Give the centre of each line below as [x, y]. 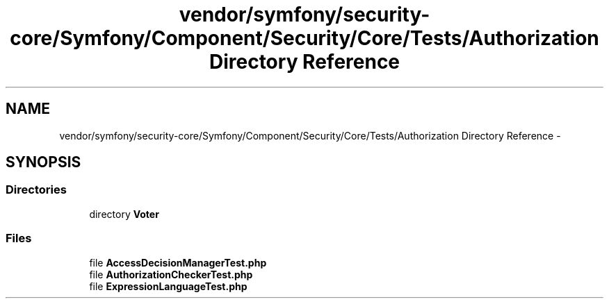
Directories [36, 190]
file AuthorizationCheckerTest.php [171, 274]
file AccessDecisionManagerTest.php [178, 262]
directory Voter [124, 214]
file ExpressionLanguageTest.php [168, 286]
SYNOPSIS [43, 162]
